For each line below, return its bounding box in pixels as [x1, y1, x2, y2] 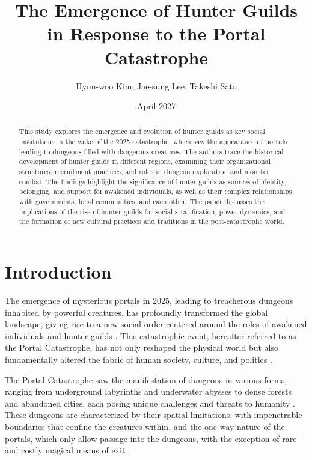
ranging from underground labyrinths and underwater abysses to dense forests [5, 385, 292, 398]
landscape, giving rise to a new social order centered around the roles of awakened [5, 318, 307, 330]
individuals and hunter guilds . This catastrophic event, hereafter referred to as [5, 329, 296, 342]
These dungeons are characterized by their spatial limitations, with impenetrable [5, 408, 302, 421]
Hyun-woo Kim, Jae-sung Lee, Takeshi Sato [76, 79, 237, 92]
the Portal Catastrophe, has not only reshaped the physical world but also [5, 341, 278, 354]
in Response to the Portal [47, 21, 266, 46]
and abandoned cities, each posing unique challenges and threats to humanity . [5, 396, 295, 409]
